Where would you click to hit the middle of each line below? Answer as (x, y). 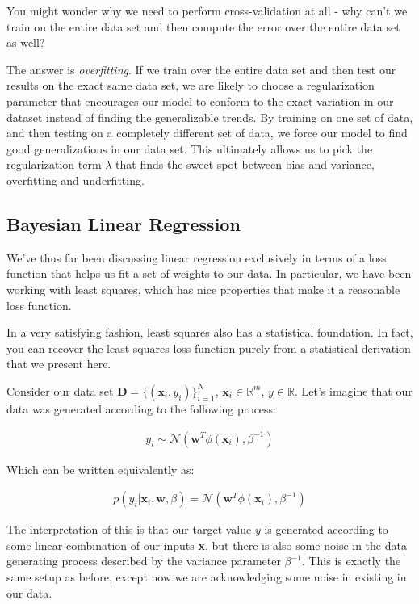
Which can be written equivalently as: (101, 469)
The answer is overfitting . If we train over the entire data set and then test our (201, 69)
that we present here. (59, 364)
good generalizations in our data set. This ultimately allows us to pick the (190, 148)
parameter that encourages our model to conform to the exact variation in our (200, 101)
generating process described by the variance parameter (144, 561)
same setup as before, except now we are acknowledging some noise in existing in (207, 576)
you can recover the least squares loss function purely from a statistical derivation (209, 348)
